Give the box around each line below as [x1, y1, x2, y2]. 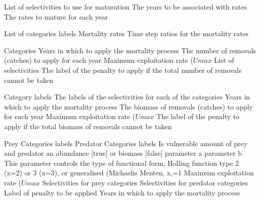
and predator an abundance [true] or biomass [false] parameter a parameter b [4, 148, 242, 158]
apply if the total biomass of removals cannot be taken [4, 121, 172, 131]
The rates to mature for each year [4, 11, 108, 22]
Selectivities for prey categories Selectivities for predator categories [42, 177, 248, 187]
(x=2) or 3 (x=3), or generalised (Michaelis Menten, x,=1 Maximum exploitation [4, 167, 254, 178]
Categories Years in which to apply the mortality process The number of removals [4, 45, 256, 55]
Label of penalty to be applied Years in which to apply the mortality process [4, 187, 240, 197]
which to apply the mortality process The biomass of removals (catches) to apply [4, 101, 253, 112]
